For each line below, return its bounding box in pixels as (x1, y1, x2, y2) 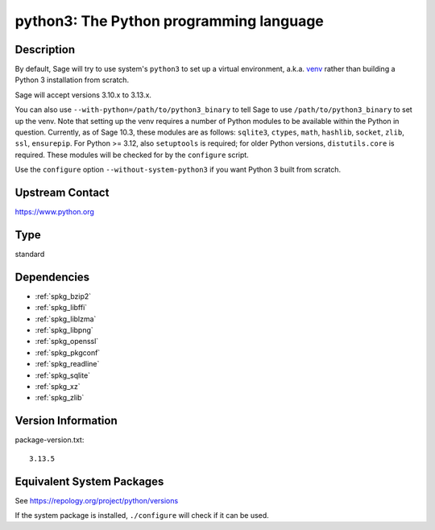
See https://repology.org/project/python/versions (14, 495, 179, 505)
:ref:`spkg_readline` (35, 359, 100, 369)
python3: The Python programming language (14, 12, 324, 30)
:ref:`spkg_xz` (35, 382, 81, 391)
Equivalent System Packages (14, 474, 164, 488)
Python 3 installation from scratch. (14, 75, 129, 85)
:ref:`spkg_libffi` (35, 303, 88, 313)
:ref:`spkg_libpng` (35, 325, 94, 335)
